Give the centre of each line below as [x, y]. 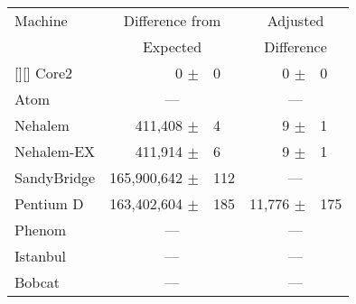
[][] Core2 [44, 73]
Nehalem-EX [55, 151]
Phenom [41, 230]
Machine [41, 20]
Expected [172, 46]
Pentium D [49, 203]
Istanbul [40, 256]
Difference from [172, 20]
